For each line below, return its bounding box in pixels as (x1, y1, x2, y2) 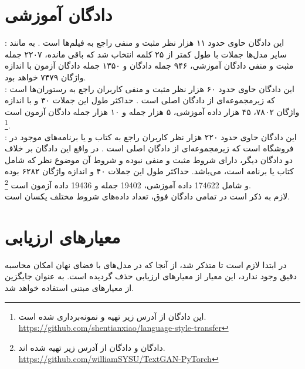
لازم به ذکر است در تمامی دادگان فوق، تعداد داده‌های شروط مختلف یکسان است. (5, 190, 290, 202)
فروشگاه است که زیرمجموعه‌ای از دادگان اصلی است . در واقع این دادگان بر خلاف (5, 142, 294, 154)
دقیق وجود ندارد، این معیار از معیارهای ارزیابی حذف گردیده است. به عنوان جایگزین (5, 270, 297, 282)
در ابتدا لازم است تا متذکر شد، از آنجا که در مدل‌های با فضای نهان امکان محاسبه (5, 258, 287, 270)
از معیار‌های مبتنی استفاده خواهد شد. (5, 282, 134, 294)
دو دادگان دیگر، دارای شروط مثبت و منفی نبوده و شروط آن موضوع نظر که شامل (5, 153, 293, 165)
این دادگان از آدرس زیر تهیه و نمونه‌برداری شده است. (18, 310, 206, 322)
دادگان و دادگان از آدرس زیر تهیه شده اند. (18, 341, 165, 353)
